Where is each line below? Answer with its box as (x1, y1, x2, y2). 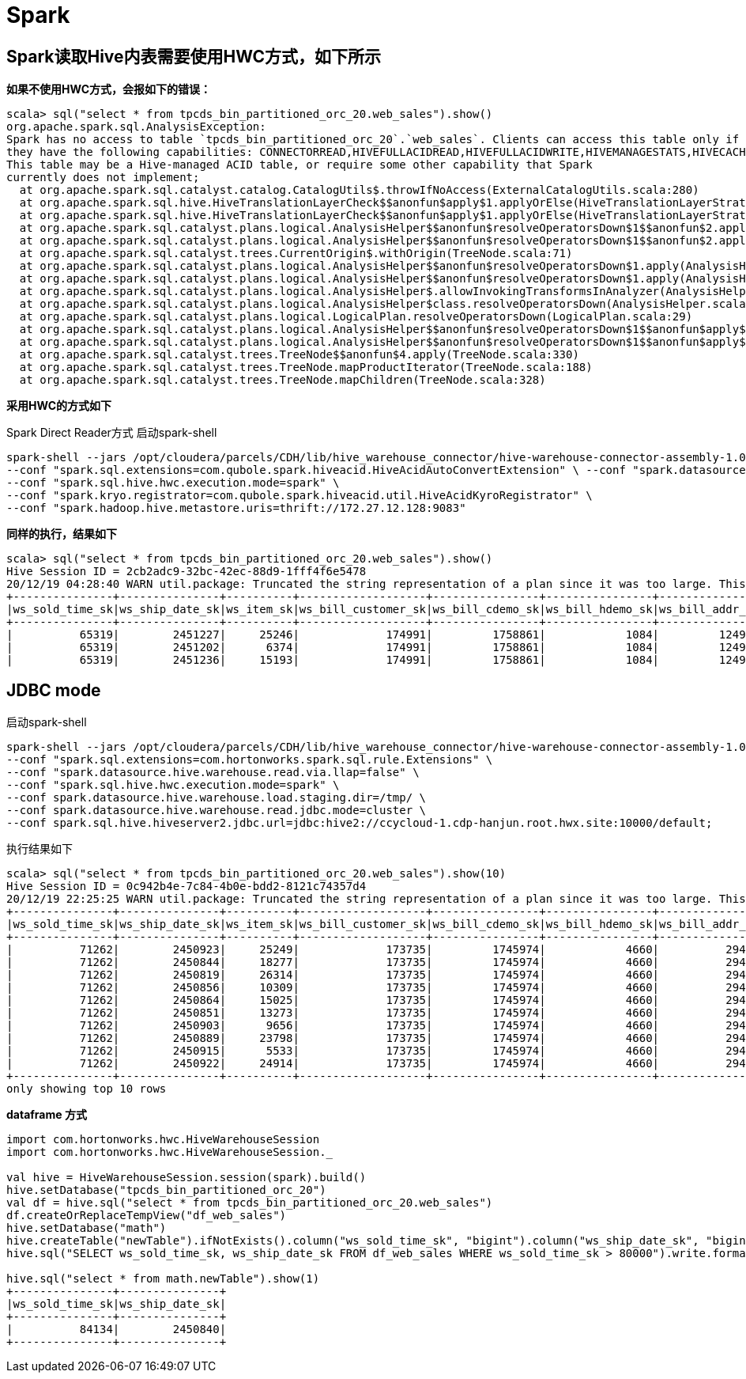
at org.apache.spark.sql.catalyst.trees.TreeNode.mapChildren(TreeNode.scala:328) (19, 373, 546, 387)
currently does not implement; (6, 171, 200, 184)
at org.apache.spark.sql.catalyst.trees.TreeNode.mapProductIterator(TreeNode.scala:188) (19, 361, 593, 374)
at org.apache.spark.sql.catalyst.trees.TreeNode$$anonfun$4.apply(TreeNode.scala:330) (19, 348, 579, 362)
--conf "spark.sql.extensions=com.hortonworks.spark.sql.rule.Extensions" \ (6, 753, 493, 767)
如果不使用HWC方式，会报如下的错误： (6, 82, 211, 97)
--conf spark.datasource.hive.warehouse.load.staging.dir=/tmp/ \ (6, 791, 427, 805)
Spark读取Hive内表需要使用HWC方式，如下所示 (6, 46, 382, 66)
